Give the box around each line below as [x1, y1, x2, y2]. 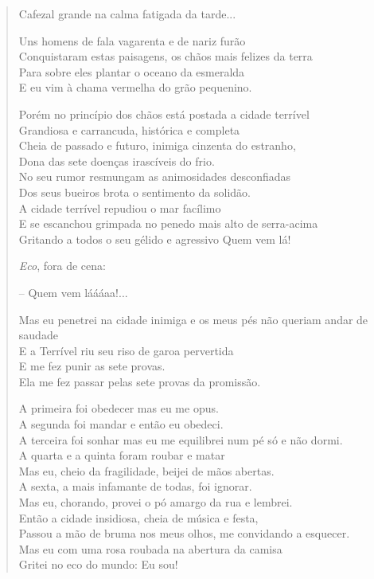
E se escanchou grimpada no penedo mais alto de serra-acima [18, 215, 318, 232]
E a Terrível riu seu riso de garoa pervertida [18, 342, 234, 358]
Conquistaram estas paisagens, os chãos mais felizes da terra [18, 48, 313, 65]
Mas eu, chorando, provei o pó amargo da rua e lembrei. [18, 494, 293, 511]
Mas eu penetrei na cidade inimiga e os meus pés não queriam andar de [18, 311, 368, 327]
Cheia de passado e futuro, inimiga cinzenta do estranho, [18, 137, 296, 154]
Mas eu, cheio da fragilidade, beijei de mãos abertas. [18, 462, 275, 479]
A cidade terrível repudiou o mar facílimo [18, 199, 221, 216]
